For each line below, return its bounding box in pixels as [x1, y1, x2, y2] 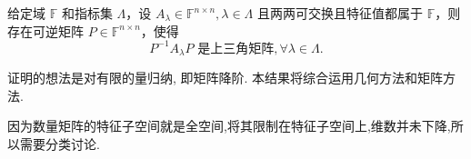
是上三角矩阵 [197, 42, 275, 55]
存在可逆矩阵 [7, 21, 84, 40]
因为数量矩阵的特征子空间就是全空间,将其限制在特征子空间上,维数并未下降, [7, 116, 451, 135]
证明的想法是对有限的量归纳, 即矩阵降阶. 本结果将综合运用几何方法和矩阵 [7, 68, 444, 87]
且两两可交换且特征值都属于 [256, 4, 423, 22]
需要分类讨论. [19, 134, 100, 153]
